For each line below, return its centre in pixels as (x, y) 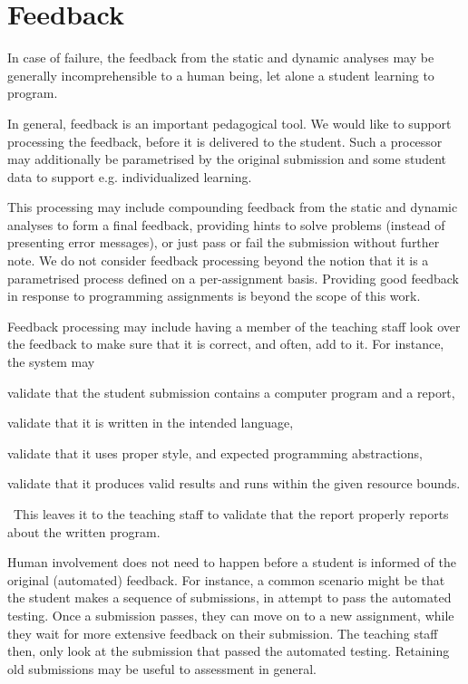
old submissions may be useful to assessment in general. (162, 668)
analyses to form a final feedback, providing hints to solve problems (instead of (226, 224)
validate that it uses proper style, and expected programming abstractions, (215, 453)
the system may (51, 362)
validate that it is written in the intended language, (151, 423)
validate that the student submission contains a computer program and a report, (231, 392)
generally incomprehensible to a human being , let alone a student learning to (221, 75)
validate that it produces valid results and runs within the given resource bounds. (234, 483)
